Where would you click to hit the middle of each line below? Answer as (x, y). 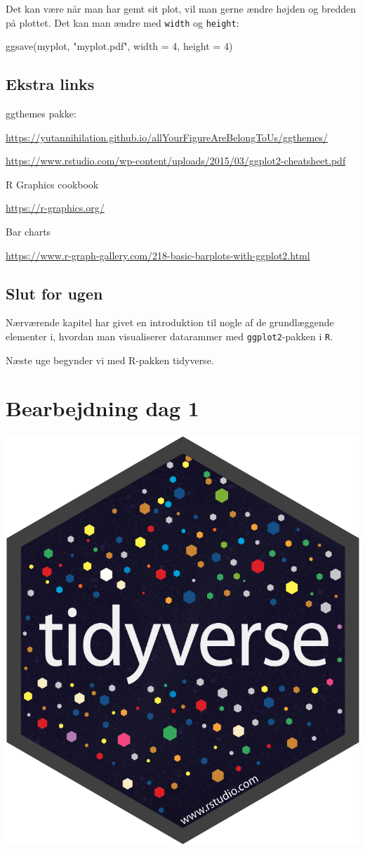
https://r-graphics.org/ (55, 208)
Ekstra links (50, 84)
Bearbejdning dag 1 (102, 408)
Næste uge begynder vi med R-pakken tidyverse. (110, 360)
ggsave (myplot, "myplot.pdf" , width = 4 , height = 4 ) (119, 46)
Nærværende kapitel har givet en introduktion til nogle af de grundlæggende (170, 322)
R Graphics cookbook (52, 184)
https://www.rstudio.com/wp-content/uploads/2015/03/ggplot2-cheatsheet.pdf (176, 161)
